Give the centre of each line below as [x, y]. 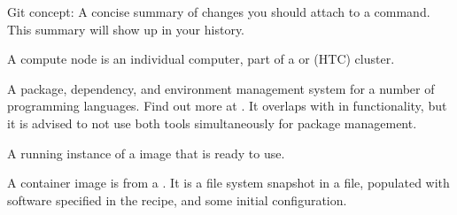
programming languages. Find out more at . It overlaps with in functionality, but [227, 106]
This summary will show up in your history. [126, 29]
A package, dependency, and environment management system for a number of [221, 88]
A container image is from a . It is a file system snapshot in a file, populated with [228, 183]
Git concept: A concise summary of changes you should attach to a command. [219, 12]
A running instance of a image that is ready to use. [146, 153]
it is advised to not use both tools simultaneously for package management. [212, 123]
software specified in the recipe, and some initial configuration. [177, 200]
